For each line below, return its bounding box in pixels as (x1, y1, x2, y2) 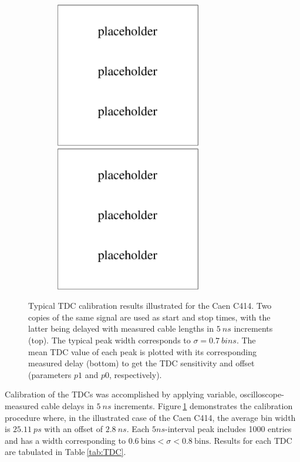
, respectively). (109, 368, 162, 380)
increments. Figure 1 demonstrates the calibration (114, 399, 293, 412)
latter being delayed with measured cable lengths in (28, 322, 214, 335)
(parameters (28, 368, 72, 380)
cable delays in (41, 399, 94, 412)
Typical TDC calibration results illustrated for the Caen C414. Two (28, 299, 272, 312)
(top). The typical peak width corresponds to (28, 333, 191, 346)
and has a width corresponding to (5, 434, 126, 446)
